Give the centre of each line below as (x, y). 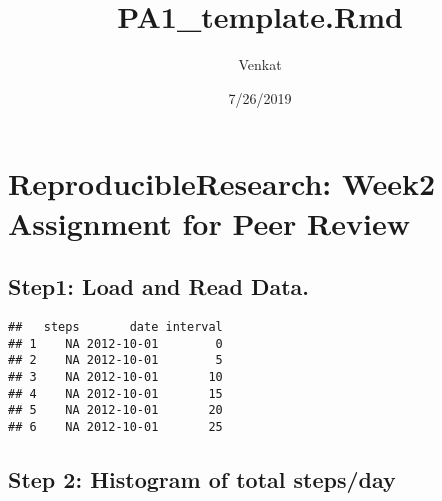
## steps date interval (115, 326)
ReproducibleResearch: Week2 (222, 183)
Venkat (260, 64)
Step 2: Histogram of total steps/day (202, 478)
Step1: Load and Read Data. (159, 286)
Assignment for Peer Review (209, 222)
